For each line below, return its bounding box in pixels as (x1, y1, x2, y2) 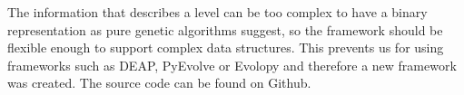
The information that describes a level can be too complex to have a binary (7, 3, 428, 21)
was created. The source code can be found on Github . (7, 73, 311, 92)
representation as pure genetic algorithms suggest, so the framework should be (7, 20, 443, 39)
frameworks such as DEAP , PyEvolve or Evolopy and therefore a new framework (7, 55, 457, 74)
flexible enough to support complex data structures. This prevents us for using (7, 38, 444, 57)
